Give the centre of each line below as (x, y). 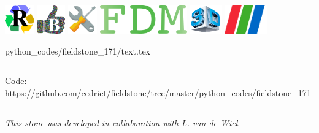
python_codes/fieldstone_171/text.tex (78, 51)
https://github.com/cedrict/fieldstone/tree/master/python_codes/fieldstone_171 (158, 93)
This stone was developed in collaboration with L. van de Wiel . (123, 122)
